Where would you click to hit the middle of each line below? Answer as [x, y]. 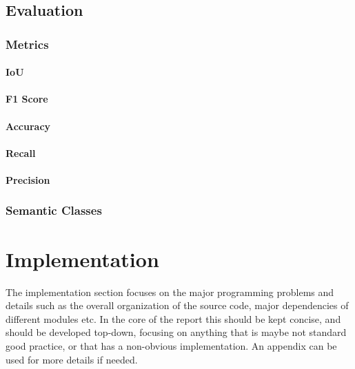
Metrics [27, 44]
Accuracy [28, 126]
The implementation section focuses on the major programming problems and [170, 292]
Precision [28, 179]
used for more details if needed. [72, 359]
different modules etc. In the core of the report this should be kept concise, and [173, 318]
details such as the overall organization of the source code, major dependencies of [177, 305]
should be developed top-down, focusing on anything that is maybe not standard [176, 332]
